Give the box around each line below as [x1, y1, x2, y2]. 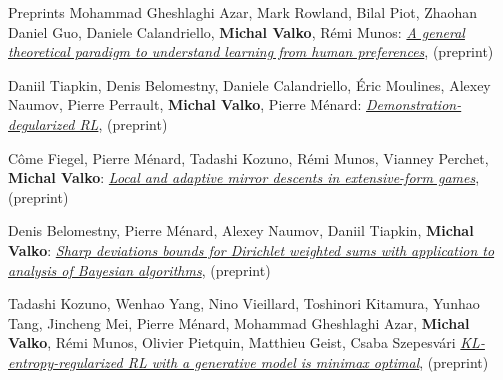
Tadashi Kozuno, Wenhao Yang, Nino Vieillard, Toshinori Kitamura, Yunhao [8, 293, 480, 314]
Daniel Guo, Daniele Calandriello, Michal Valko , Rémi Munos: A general [8, 21, 465, 42]
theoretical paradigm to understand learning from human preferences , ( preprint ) [8, 41, 494, 62]
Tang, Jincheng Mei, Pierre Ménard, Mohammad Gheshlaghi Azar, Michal [8, 312, 470, 333]
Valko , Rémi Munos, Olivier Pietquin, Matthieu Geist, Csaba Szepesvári [8, 332, 456, 353]
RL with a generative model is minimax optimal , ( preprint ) [127, 351, 489, 372]
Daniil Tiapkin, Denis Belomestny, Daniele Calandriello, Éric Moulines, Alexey [8, 74, 491, 95]
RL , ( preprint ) [79, 113, 168, 134]
